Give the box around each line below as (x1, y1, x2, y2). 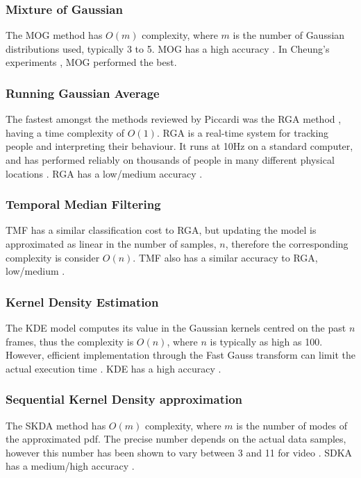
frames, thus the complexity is (6, 334, 134, 348)
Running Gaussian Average (6, 84, 160, 101)
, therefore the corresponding (225, 237, 349, 250)
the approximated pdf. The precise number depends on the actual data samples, (6, 432, 346, 446)
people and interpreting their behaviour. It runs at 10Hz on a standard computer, (6, 139, 353, 153)
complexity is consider (6, 250, 100, 264)
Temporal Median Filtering (6, 196, 161, 213)
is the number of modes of (236, 418, 347, 432)
